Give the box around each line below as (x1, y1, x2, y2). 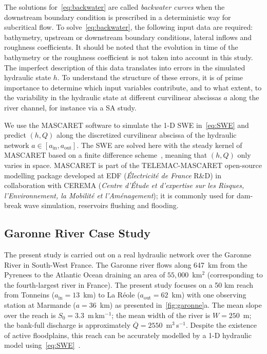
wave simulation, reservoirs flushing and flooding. (24, 200, 179, 211)
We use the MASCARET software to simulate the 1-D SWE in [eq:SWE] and (4, 119, 249, 130)
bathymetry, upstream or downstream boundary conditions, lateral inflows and (4, 31, 252, 42)
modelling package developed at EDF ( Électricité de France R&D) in (4, 170, 221, 180)
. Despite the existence (185, 320, 257, 330)
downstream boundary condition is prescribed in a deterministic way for (4, 11, 231, 22)
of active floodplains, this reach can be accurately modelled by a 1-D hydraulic (4, 329, 252, 340)
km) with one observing (171, 289, 246, 300)
